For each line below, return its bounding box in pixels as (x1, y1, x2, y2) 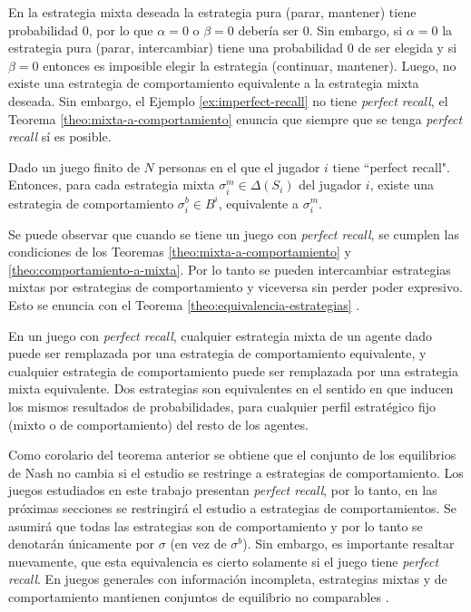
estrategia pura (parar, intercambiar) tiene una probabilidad (8, 38, 344, 57)
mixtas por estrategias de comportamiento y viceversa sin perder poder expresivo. (8, 277, 463, 296)
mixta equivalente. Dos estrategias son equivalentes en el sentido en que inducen (8, 379, 454, 398)
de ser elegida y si (358, 38, 457, 57)
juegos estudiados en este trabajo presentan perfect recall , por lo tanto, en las (8, 481, 437, 500)
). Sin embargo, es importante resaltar (242, 534, 455, 553)
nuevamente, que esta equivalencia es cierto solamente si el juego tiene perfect (8, 551, 439, 570)
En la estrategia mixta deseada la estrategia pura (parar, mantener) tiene (8, 3, 417, 21)
